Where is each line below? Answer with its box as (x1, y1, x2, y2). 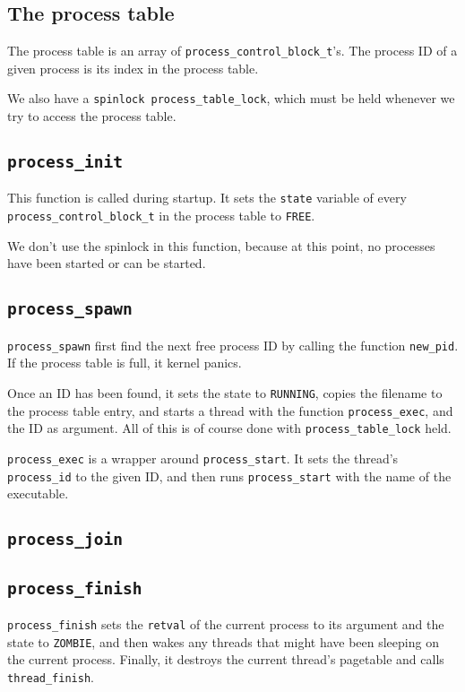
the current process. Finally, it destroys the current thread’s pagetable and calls (7, 650, 444, 669)
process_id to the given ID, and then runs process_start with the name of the (7, 466, 452, 485)
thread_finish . (7, 667, 94, 686)
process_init (7, 152, 123, 172)
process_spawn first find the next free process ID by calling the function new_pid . (7, 335, 459, 354)
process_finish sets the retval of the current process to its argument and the (7, 615, 444, 634)
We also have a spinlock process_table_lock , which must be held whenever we (7, 89, 455, 108)
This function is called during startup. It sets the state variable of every (7, 188, 407, 207)
